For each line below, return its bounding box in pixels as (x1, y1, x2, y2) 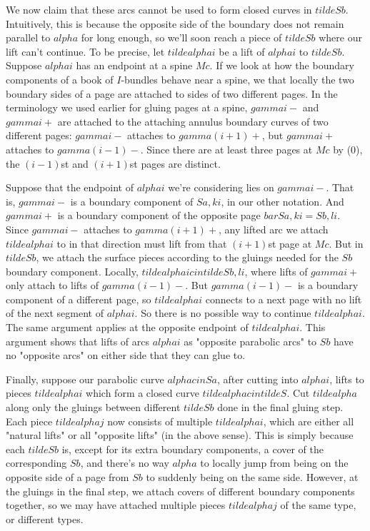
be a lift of (219, 44, 265, 59)
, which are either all (263, 413, 354, 428)
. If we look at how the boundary (209, 58, 354, 73)
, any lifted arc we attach (218, 221, 329, 236)
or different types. (6, 511, 84, 526)
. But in (329, 236, 364, 251)
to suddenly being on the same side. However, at (146, 470, 359, 484)
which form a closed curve (86, 385, 199, 400)
